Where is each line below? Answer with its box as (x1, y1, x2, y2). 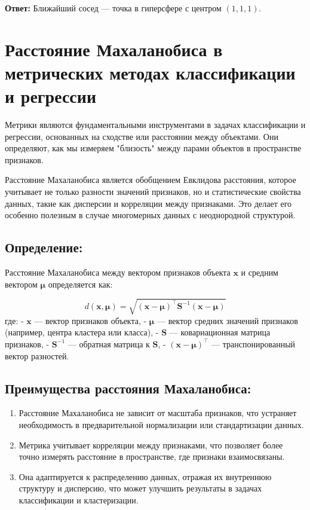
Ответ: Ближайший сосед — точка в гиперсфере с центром (5, 2, 222, 14)
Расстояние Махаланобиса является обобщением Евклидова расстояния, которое (5, 173, 296, 186)
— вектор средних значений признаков (157, 314, 298, 326)
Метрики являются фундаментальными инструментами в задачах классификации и (5, 118, 306, 131)
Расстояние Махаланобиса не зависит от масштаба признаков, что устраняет (19, 407, 297, 419)
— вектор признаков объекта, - (34, 314, 147, 326)
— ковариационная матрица (169, 326, 271, 338)
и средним (241, 266, 278, 279)
